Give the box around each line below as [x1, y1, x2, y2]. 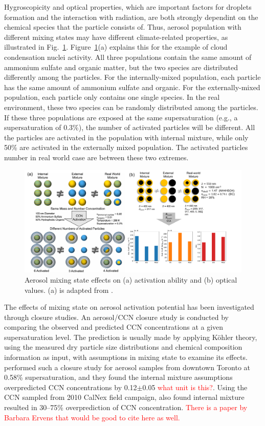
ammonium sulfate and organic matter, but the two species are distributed [4, 61, 238, 72]
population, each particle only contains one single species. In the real [4, 92, 220, 102]
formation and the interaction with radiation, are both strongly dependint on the [4, 11, 258, 22]
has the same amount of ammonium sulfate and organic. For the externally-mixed [4, 81, 260, 92]
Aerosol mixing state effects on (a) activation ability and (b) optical [25, 274, 237, 285]
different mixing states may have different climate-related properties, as [4, 31, 228, 42]
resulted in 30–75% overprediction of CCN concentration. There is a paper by [4, 402, 248, 413]
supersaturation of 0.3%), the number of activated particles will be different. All [4, 122, 255, 133]
